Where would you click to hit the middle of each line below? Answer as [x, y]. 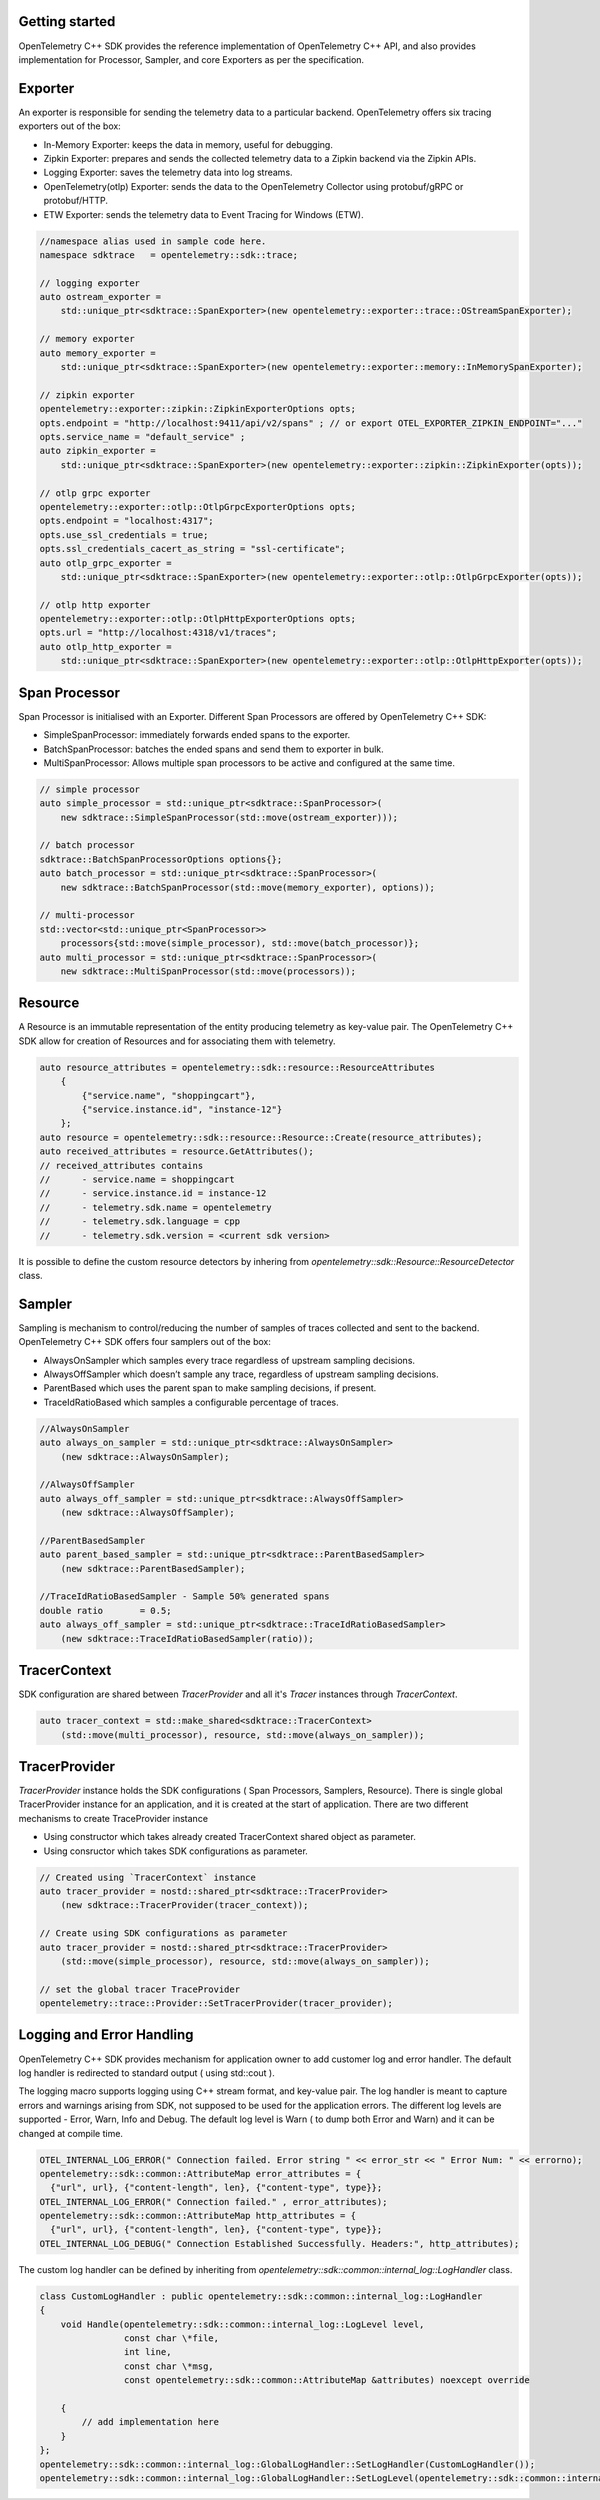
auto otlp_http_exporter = [105, 646]
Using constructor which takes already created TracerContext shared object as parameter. [230, 1837]
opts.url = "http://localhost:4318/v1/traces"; [158, 633]
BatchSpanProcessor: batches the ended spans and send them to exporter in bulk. [213, 749]
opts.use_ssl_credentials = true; [124, 534]
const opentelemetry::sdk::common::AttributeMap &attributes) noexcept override [326, 2380]
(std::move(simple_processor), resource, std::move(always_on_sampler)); [245, 1961]
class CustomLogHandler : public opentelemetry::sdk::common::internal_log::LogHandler [261, 2296]
